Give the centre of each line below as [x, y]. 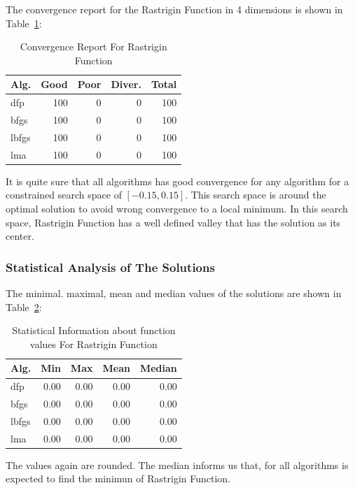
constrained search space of [64, 195]
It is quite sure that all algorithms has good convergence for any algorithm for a [177, 181]
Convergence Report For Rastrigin [93, 46]
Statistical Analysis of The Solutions [110, 267]
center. [20, 236]
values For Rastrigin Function [94, 344]
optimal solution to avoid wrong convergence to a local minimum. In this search [177, 209]
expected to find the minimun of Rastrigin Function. [118, 478]
